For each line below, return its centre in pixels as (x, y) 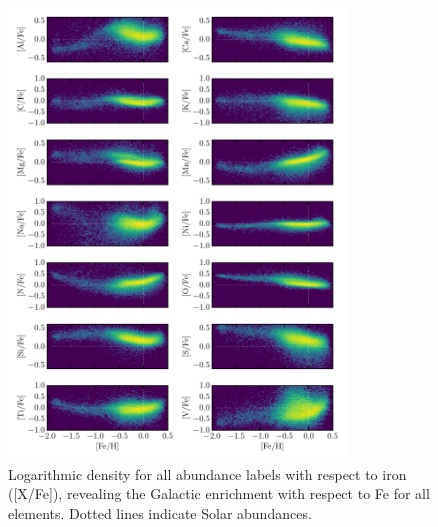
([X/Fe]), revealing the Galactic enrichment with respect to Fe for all (219, 493)
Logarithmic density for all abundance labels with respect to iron (207, 473)
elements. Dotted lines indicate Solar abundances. (160, 513)
